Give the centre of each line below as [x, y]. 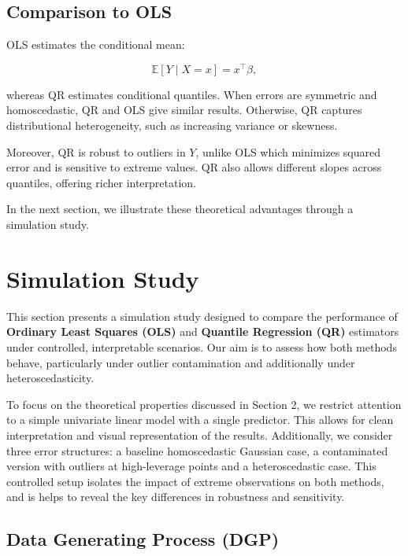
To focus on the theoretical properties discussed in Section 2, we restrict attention [204, 404]
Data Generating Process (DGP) [143, 539]
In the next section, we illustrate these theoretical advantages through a [180, 209]
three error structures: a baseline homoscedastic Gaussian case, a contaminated [197, 450]
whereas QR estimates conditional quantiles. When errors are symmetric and [192, 94]
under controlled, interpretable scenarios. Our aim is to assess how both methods [202, 346]
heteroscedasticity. [50, 378]
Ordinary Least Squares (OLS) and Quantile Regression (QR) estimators [203, 331]
